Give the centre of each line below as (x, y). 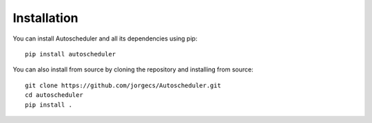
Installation (45, 18)
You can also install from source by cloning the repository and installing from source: (133, 69)
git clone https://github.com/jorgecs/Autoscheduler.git (123, 85)
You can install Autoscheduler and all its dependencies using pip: (105, 38)
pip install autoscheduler (71, 54)
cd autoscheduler (54, 95)
